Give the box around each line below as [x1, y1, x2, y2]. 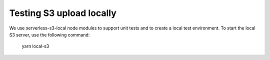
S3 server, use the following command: [9, 31, 90, 37]
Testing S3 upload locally [9, 7, 117, 18]
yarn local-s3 [21, 43, 49, 49]
